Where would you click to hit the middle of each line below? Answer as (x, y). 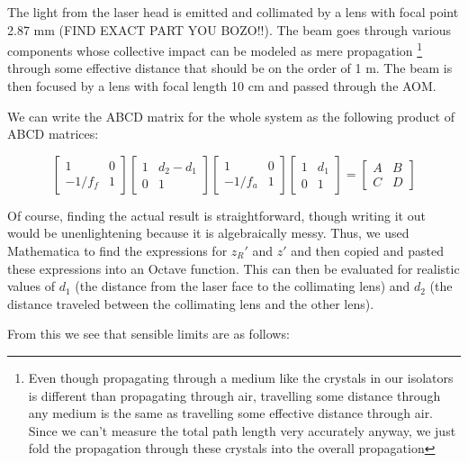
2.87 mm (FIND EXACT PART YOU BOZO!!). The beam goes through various (229, 29)
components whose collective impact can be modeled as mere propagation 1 (215, 49)
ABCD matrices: (53, 134)
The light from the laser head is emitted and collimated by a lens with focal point (233, 12)
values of (31, 286)
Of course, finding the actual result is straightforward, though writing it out (216, 215)
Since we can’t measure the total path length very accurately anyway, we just (242, 430)
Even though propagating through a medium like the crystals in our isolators (241, 377)
